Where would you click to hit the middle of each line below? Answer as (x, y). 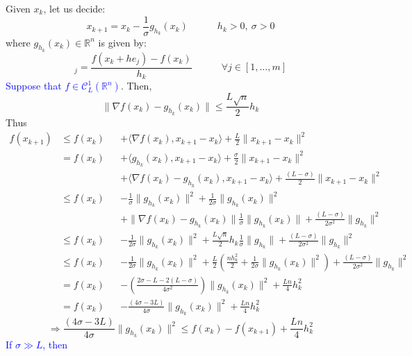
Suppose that (34, 86)
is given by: (122, 42)
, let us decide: (74, 8)
